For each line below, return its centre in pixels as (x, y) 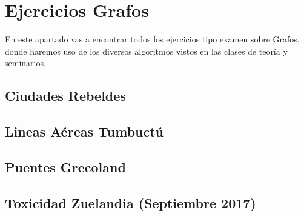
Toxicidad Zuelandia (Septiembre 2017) (131, 202)
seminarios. (25, 63)
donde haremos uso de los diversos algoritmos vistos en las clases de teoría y (146, 51)
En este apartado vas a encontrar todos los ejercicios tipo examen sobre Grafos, (152, 39)
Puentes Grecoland (65, 167)
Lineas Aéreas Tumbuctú (84, 131)
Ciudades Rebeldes (65, 96)
